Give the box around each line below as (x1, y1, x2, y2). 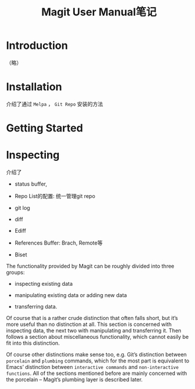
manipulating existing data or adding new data (14, 292, 127, 298)
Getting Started (6, 121, 84, 135)
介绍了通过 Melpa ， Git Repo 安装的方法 (6, 100, 103, 107)
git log (14, 205, 31, 211)
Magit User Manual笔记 (41, 5, 157, 19)
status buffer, (14, 180, 47, 187)
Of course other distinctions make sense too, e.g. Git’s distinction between (6, 351, 187, 358)
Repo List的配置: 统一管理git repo (14, 193, 95, 199)
